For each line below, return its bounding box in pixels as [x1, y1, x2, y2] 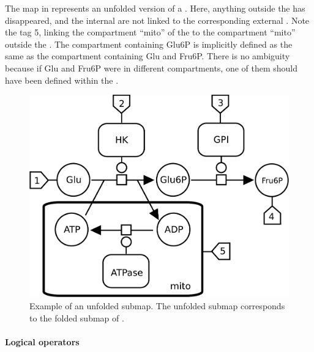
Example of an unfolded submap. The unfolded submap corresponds [29, 299, 285, 312]
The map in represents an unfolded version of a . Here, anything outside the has [5, 2, 305, 14]
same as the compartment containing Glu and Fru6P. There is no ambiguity [5, 50, 290, 62]
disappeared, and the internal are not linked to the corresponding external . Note [5, 13, 310, 26]
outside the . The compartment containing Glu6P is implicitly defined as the [5, 37, 293, 50]
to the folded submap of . [29, 311, 124, 324]
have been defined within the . [5, 73, 119, 86]
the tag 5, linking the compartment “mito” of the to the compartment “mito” [5, 26, 296, 38]
